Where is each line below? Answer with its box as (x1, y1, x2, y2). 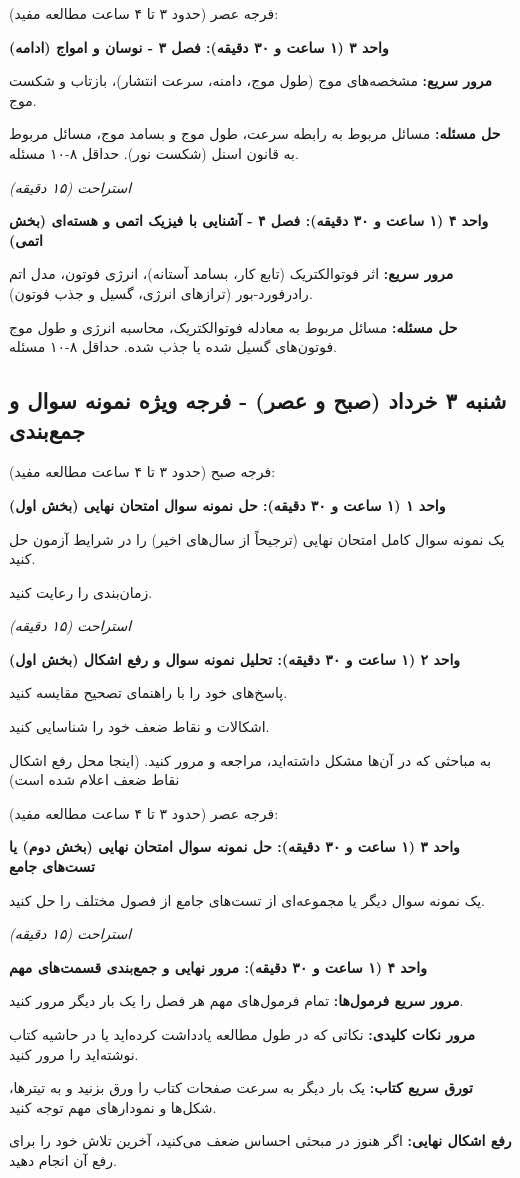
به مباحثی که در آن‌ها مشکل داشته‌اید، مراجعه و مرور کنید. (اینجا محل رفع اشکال (9, 749, 492, 770)
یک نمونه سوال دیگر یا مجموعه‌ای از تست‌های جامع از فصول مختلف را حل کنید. (9, 889, 485, 910)
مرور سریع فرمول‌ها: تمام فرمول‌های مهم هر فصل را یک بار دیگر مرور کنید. (9, 990, 464, 1011)
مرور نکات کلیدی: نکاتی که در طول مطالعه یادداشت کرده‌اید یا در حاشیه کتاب (9, 1024, 476, 1044)
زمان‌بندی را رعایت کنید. (9, 581, 153, 602)
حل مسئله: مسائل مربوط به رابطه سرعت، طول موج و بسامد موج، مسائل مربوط (9, 123, 501, 144)
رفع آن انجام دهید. (9, 1149, 117, 1170)
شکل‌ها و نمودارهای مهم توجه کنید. (9, 1096, 217, 1117)
